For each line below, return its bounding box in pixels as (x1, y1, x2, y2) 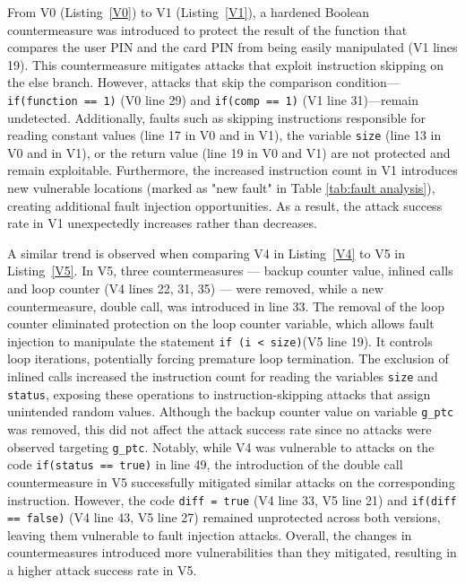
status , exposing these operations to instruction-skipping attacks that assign (7, 384, 431, 403)
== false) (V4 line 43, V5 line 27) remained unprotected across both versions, (7, 508, 441, 527)
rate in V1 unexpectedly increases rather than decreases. (7, 214, 317, 232)
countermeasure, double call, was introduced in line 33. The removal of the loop (7, 296, 444, 315)
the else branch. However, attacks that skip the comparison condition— (7, 73, 400, 92)
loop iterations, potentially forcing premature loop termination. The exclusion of (7, 349, 449, 368)
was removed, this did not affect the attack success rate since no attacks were (7, 420, 432, 439)
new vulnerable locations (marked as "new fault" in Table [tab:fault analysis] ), (7, 179, 435, 197)
